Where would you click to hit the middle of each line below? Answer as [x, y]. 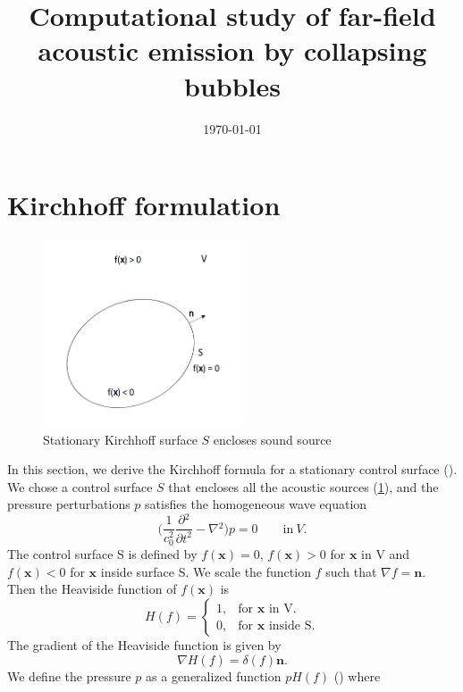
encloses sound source [272, 439]
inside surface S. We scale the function [206, 571]
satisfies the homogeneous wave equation [256, 504]
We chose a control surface [80, 486]
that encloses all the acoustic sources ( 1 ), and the [303, 486]
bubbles [232, 85]
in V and [386, 554]
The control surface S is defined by [102, 554]
